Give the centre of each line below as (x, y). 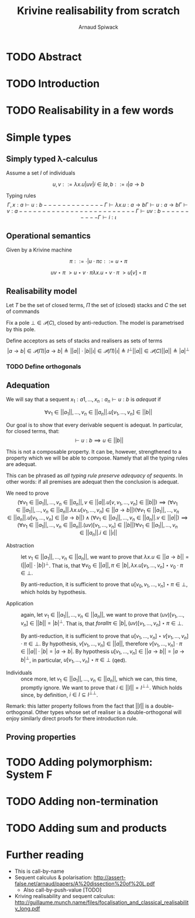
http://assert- (110, 878)
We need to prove (28, 493)
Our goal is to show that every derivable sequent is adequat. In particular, (95, 425)
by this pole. (21, 329)
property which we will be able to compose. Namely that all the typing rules (97, 458)
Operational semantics (48, 236)
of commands (23, 311)
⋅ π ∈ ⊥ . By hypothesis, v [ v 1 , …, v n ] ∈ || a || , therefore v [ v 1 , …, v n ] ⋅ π (102, 644)
